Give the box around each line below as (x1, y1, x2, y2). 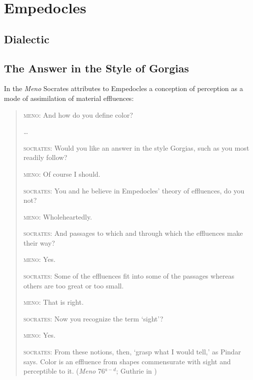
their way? (23, 237, 55, 248)
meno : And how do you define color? (23, 109, 133, 120)
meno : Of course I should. (23, 168, 100, 179)
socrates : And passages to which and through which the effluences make (23, 228, 243, 238)
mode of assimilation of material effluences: (4, 93, 134, 103)
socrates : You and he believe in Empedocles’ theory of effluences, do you (23, 185, 245, 195)
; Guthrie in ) (116, 366, 157, 376)
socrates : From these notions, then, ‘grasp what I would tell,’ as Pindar (23, 347, 241, 357)
